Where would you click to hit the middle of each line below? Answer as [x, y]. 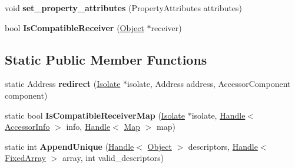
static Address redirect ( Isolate [63, 84]
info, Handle [88, 127]
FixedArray [25, 158]
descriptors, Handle [223, 146]
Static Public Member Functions [106, 59]
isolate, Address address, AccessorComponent [209, 84]
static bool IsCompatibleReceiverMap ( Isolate [95, 115]
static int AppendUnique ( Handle [69, 146]
